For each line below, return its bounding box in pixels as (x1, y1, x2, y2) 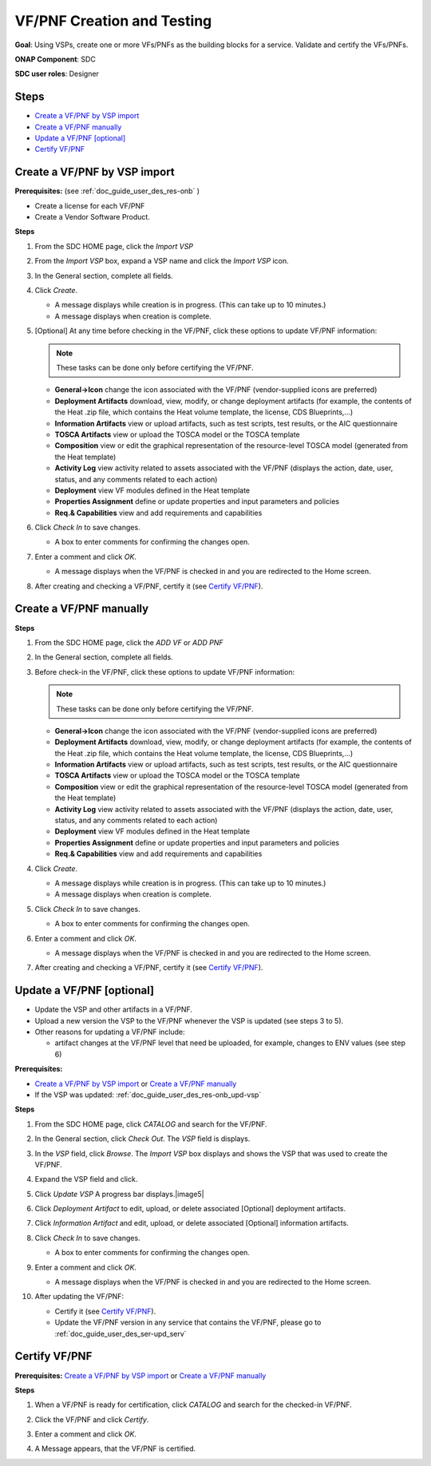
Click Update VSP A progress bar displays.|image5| (34, 1189, 204, 1199)
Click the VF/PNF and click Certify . (34, 1414, 149, 1424)
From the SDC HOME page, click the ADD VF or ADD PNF (34, 637, 223, 647)
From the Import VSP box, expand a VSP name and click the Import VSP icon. (34, 256, 289, 266)
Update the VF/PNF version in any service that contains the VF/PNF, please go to (54, 1317, 322, 1327)
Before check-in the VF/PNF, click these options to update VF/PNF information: (34, 667, 295, 676)
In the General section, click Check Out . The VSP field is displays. (34, 1134, 251, 1143)
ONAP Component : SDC (14, 54, 96, 64)
